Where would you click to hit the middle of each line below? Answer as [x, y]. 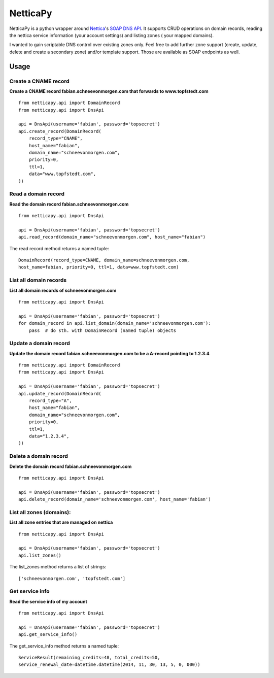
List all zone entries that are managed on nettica [61, 522]
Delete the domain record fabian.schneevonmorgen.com [71, 466]
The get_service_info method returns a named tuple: [64, 646]
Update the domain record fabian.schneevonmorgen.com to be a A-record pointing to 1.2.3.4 [110, 353]
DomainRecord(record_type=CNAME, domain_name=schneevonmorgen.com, [104, 260]
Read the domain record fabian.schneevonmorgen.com [69, 204]
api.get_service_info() [48, 635]
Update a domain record [40, 344]
